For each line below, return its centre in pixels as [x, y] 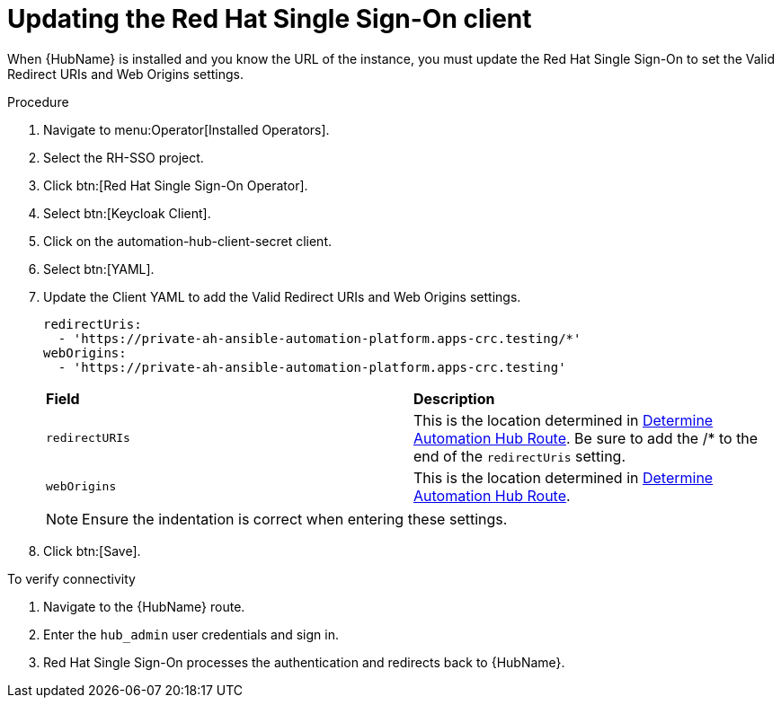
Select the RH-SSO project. [124, 157]
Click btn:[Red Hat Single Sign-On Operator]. [176, 185]
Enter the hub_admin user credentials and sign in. [191, 634]
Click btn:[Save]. [92, 551]
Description [454, 398]
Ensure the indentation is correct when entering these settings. [295, 519]
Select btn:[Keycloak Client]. [127, 213]
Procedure [38, 101]
